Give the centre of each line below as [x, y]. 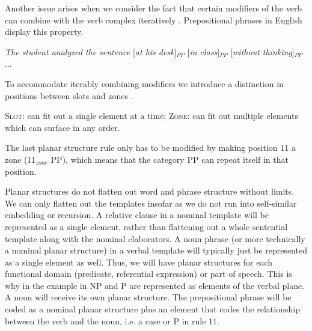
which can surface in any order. [63, 127]
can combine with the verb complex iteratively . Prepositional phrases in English [154, 20]
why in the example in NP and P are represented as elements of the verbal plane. [155, 285]
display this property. [44, 32]
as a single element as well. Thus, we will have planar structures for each [139, 262]
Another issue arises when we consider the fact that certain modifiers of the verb [154, 8]
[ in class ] [203, 51]
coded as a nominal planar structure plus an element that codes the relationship [152, 309]
